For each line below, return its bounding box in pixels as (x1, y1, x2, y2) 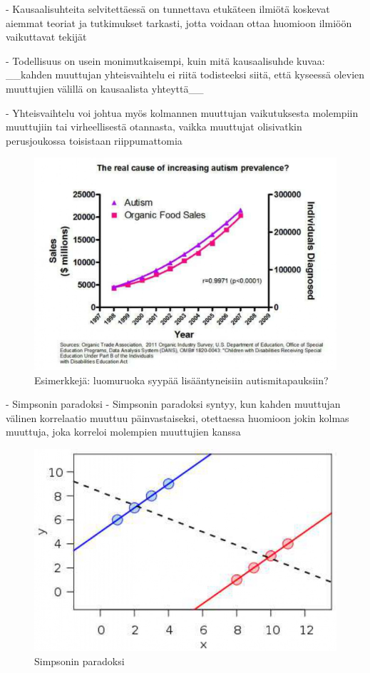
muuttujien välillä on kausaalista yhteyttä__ (6, 81, 204, 96)
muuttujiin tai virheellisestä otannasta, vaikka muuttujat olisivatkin (6, 119, 302, 134)
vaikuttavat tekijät (6, 29, 87, 44)
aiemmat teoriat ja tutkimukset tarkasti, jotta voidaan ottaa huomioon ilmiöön (6, 15, 352, 30)
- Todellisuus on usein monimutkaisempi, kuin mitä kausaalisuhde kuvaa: (6, 53, 325, 68)
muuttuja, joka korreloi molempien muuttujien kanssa (6, 424, 241, 439)
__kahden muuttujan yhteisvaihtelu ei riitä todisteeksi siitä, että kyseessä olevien (6, 67, 365, 82)
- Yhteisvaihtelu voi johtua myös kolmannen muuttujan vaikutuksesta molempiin (6, 105, 359, 120)
